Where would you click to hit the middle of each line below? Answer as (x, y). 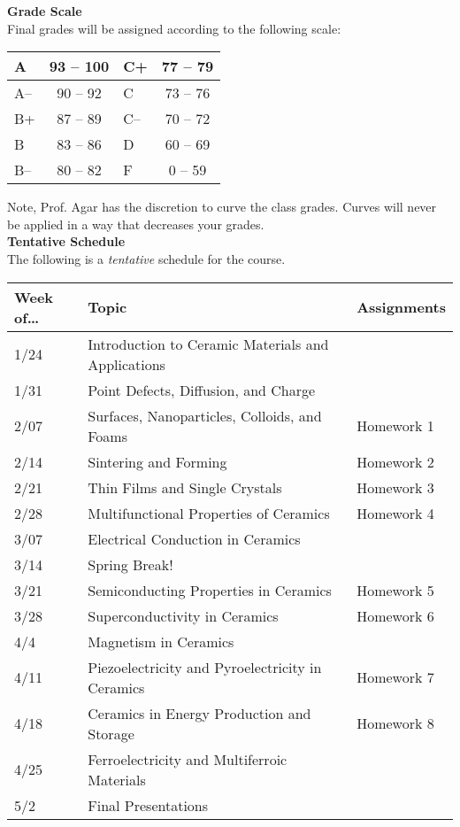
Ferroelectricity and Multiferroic (188, 759)
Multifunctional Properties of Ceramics (209, 513)
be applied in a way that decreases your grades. (136, 224)
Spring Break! (130, 564)
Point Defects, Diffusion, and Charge (202, 390)
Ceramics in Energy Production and (199, 713)
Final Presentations (148, 805)
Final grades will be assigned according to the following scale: (174, 28)
